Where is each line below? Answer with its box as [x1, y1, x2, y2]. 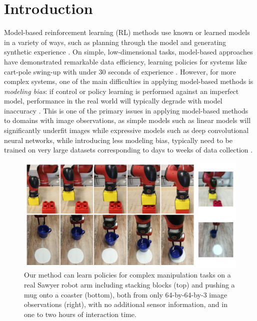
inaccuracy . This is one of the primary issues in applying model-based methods [4, 105, 248, 115]
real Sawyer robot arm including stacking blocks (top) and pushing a [24, 279, 235, 290]
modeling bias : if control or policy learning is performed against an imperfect [4, 85, 239, 96]
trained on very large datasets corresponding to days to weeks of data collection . [4, 144, 253, 155]
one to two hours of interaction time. [24, 308, 136, 319]
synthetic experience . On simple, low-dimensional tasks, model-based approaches [4, 46, 253, 57]
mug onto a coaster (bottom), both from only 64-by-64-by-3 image [24, 289, 227, 299]
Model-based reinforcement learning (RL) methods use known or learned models [4, 27, 250, 37]
